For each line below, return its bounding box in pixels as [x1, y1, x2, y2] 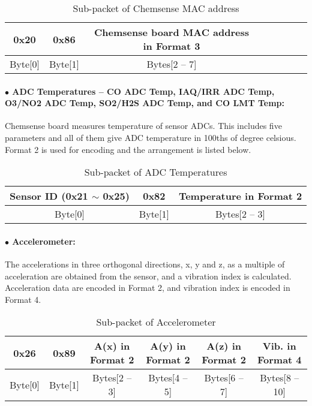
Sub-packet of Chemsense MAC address [73, 1, 239, 15]
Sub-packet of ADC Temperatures [84, 165, 227, 179]
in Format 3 [143, 39, 200, 53]
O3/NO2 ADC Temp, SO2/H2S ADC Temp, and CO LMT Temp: [5, 97, 285, 109]
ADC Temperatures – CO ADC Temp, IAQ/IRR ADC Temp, [12, 85, 275, 97]
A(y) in [150, 339, 186, 353]
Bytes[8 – [260, 371, 299, 385]
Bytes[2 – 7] [146, 57, 197, 71]
